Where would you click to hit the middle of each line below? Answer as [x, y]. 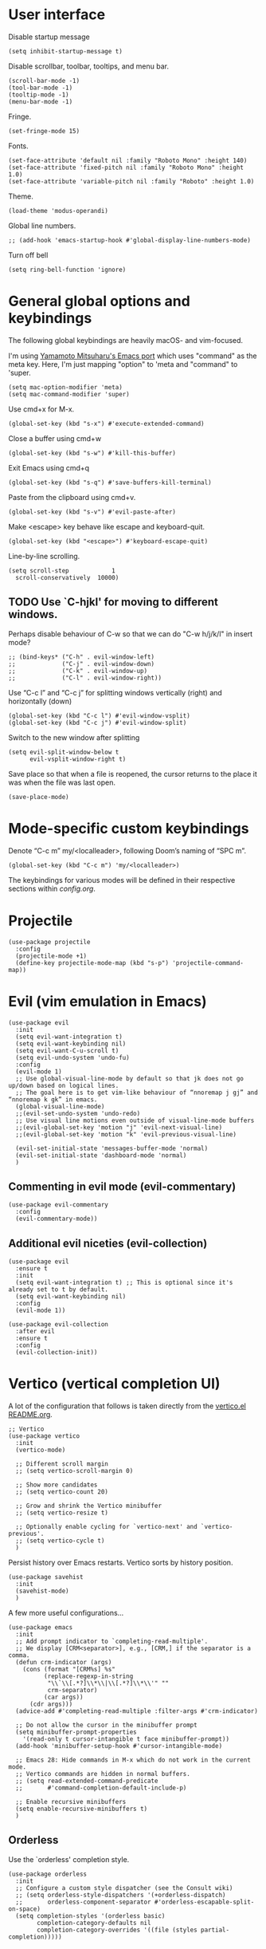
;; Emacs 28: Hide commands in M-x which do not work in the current [133, 1760]
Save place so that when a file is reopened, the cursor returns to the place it [133, 774]
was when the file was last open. [62, 782]
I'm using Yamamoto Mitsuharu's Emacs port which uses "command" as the [133, 356]
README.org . [31, 1415]
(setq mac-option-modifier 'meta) [66, 387]
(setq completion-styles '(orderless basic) [90, 1916]
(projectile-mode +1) [51, 956]
